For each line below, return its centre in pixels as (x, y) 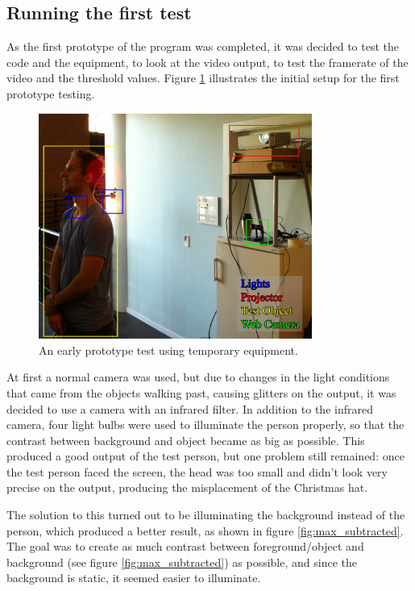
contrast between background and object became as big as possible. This (186, 440)
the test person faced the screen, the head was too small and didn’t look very (197, 471)
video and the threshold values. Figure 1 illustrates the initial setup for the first (203, 78)
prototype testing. (51, 93)
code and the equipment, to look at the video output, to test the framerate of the (207, 62)
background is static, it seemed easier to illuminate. (134, 578)
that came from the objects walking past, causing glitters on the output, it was (201, 392)
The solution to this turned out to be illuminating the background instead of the (206, 515)
